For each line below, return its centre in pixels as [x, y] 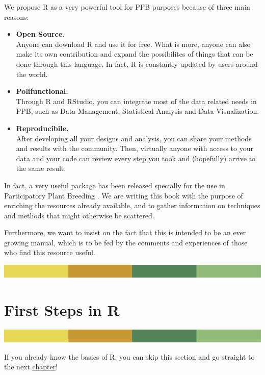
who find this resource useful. [50, 252]
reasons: [17, 17]
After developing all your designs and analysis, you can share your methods [134, 138]
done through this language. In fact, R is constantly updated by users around [137, 64]
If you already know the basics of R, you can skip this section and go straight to [129, 356]
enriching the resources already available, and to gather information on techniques [132, 205]
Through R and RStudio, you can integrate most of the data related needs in [136, 101]
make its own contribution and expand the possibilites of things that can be [135, 54]
